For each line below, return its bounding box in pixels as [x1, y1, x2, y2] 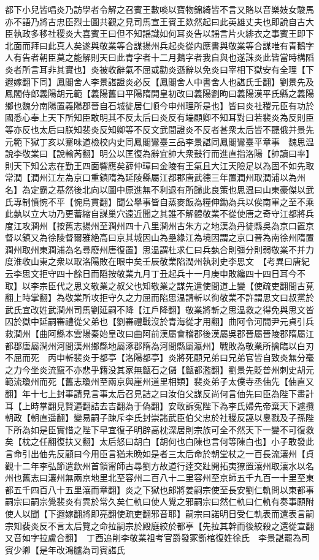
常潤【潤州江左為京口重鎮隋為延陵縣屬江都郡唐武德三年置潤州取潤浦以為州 [5, 171, 306, 184]
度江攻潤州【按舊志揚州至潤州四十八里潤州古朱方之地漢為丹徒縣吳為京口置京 [5, 219, 314, 232]
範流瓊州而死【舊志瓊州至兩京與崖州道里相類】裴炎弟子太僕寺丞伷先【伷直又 [5, 375, 314, 388]
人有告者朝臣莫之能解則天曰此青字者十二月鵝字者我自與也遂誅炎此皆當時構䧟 [5, 51, 314, 64]
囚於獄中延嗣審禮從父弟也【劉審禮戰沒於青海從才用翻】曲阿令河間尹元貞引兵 [5, 315, 314, 328]
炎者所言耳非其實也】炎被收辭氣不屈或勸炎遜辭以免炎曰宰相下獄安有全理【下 [5, 62, 314, 75]
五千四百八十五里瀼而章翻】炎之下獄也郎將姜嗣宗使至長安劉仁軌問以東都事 [13, 483, 314, 496]
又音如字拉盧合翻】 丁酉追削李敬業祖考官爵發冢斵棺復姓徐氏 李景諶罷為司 [5, 531, 310, 544]
